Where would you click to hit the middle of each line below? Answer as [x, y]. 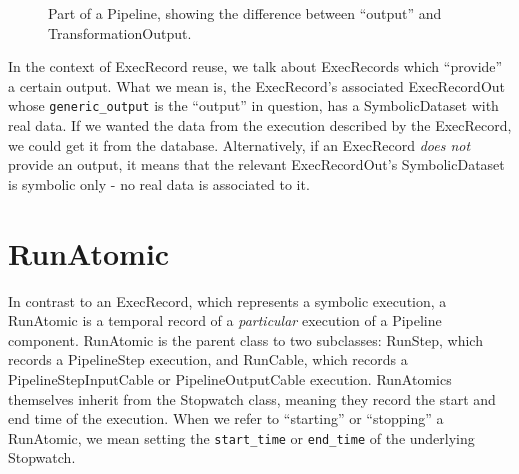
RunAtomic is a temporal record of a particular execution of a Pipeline [225, 320]
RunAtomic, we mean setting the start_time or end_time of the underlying [241, 437]
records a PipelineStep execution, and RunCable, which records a [208, 359]
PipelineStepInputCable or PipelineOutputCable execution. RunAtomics [230, 378]
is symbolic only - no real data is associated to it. [159, 183]
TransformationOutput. [120, 32]
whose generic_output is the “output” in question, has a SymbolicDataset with [253, 105]
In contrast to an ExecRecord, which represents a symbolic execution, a [227, 300]
